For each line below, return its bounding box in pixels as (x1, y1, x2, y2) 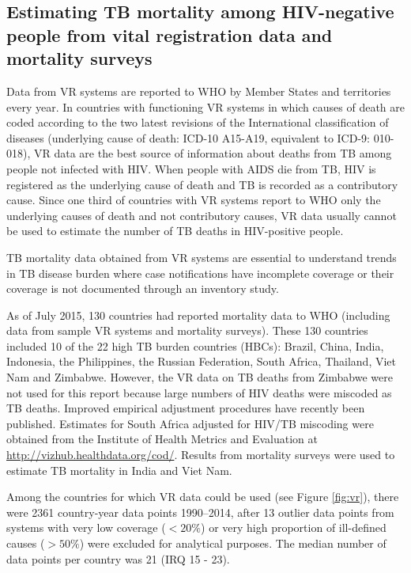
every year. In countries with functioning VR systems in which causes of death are (6, 98, 405, 115)
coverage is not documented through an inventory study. (6, 280, 279, 297)
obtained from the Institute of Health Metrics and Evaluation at (6, 431, 319, 447)
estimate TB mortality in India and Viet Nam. (6, 461, 232, 478)
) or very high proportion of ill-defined (201, 519, 386, 536)
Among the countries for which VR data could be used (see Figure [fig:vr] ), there (6, 488, 399, 505)
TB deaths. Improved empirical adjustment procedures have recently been (6, 400, 365, 416)
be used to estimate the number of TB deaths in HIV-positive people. (6, 222, 344, 239)
